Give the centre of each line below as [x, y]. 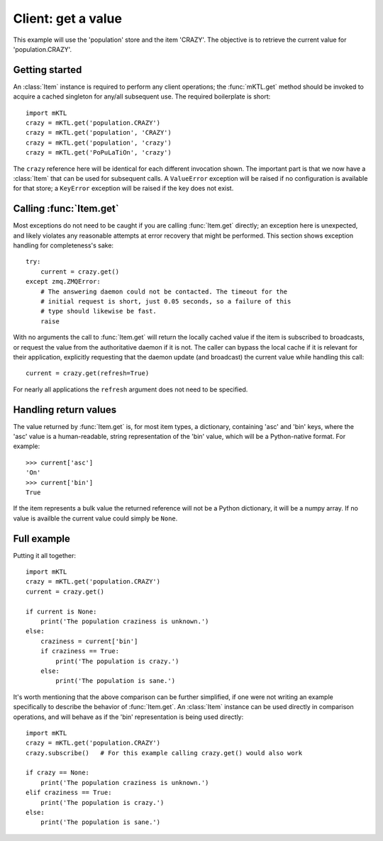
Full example [42, 539]
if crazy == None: [58, 773]
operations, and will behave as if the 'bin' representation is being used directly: [128, 717]
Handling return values [65, 410]
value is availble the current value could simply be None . [95, 518]
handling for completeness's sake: [63, 245]
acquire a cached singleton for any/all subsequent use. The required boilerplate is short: [142, 96]
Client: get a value [67, 18]
